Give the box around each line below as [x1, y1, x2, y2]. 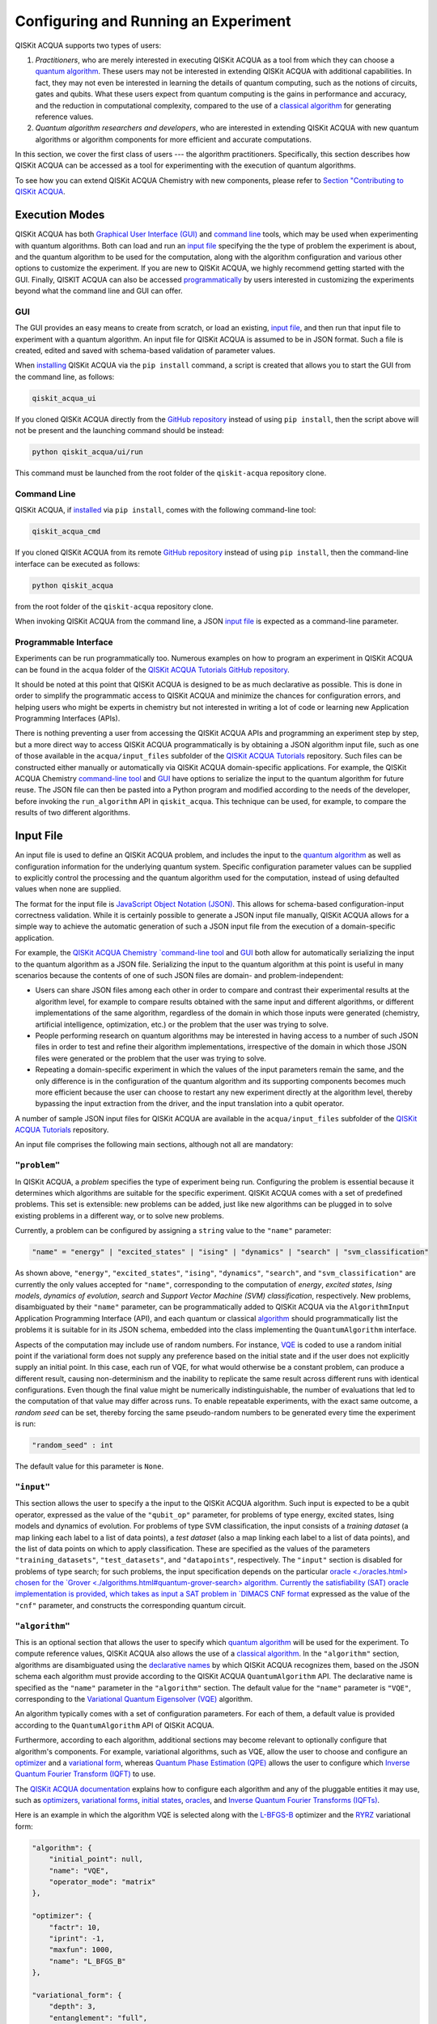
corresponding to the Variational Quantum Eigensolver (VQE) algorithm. [15, 1694, 253, 1703]
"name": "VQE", [49, 1866, 109, 1875]
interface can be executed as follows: [15, 559, 141, 568]
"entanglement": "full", [49, 2013, 148, 2022]
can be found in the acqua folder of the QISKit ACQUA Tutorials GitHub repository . [15, 665, 291, 674]
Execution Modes [15, 208, 105, 222]
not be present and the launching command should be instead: [15, 426, 224, 436]
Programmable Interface [15, 636, 113, 648]
